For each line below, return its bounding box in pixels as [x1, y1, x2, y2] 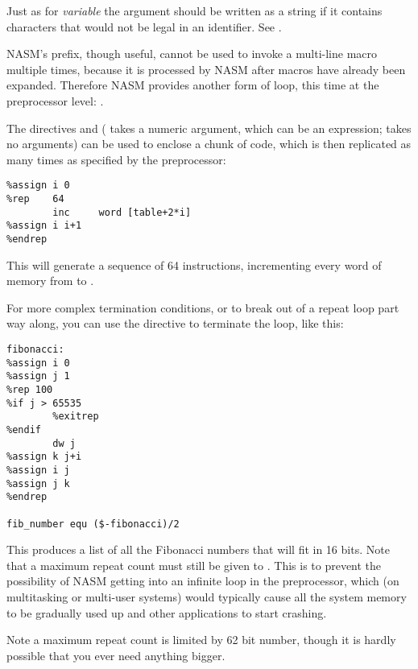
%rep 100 [6, 383, 53, 395]
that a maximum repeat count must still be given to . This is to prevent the [6, 556, 382, 573]
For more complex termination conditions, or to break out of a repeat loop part [6, 299, 399, 316]
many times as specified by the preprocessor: [6, 151, 226, 167]
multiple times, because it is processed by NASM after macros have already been [6, 60, 406, 77]
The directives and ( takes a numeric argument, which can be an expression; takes [6, 119, 412, 136]
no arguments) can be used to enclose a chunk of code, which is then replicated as [6, 135, 412, 152]
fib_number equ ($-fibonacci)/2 [6, 518, 180, 530]
